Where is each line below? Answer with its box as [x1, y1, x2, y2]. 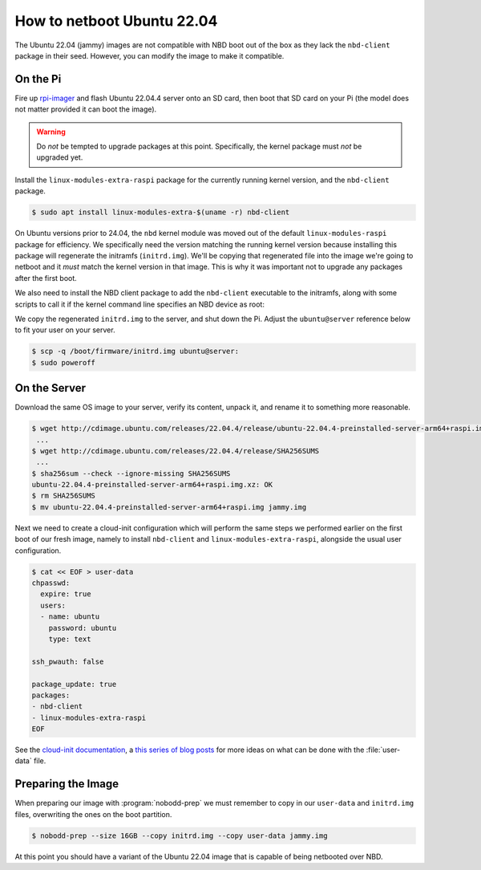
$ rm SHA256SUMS [31, 491, 96, 501]
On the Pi [14, 72, 62, 86]
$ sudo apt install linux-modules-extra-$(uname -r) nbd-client [31, 208, 290, 217]
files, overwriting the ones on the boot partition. [14, 809, 172, 819]
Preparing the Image [14, 777, 119, 791]
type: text [48, 634, 91, 644]
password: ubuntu [48, 623, 117, 632]
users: [40, 600, 67, 610]
